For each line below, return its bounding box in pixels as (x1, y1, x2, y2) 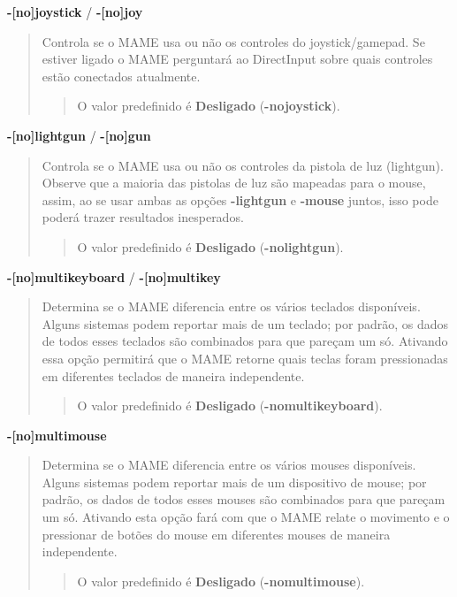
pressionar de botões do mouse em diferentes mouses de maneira (42, 524, 391, 543)
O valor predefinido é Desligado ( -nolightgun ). (77, 237, 344, 256)
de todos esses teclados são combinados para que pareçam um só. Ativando (42, 332, 448, 350)
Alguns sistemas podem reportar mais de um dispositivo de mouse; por (42, 472, 427, 491)
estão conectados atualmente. (42, 66, 201, 85)
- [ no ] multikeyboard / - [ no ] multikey (7, 267, 221, 286)
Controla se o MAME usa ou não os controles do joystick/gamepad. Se (42, 32, 425, 50)
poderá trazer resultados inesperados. (42, 208, 244, 226)
